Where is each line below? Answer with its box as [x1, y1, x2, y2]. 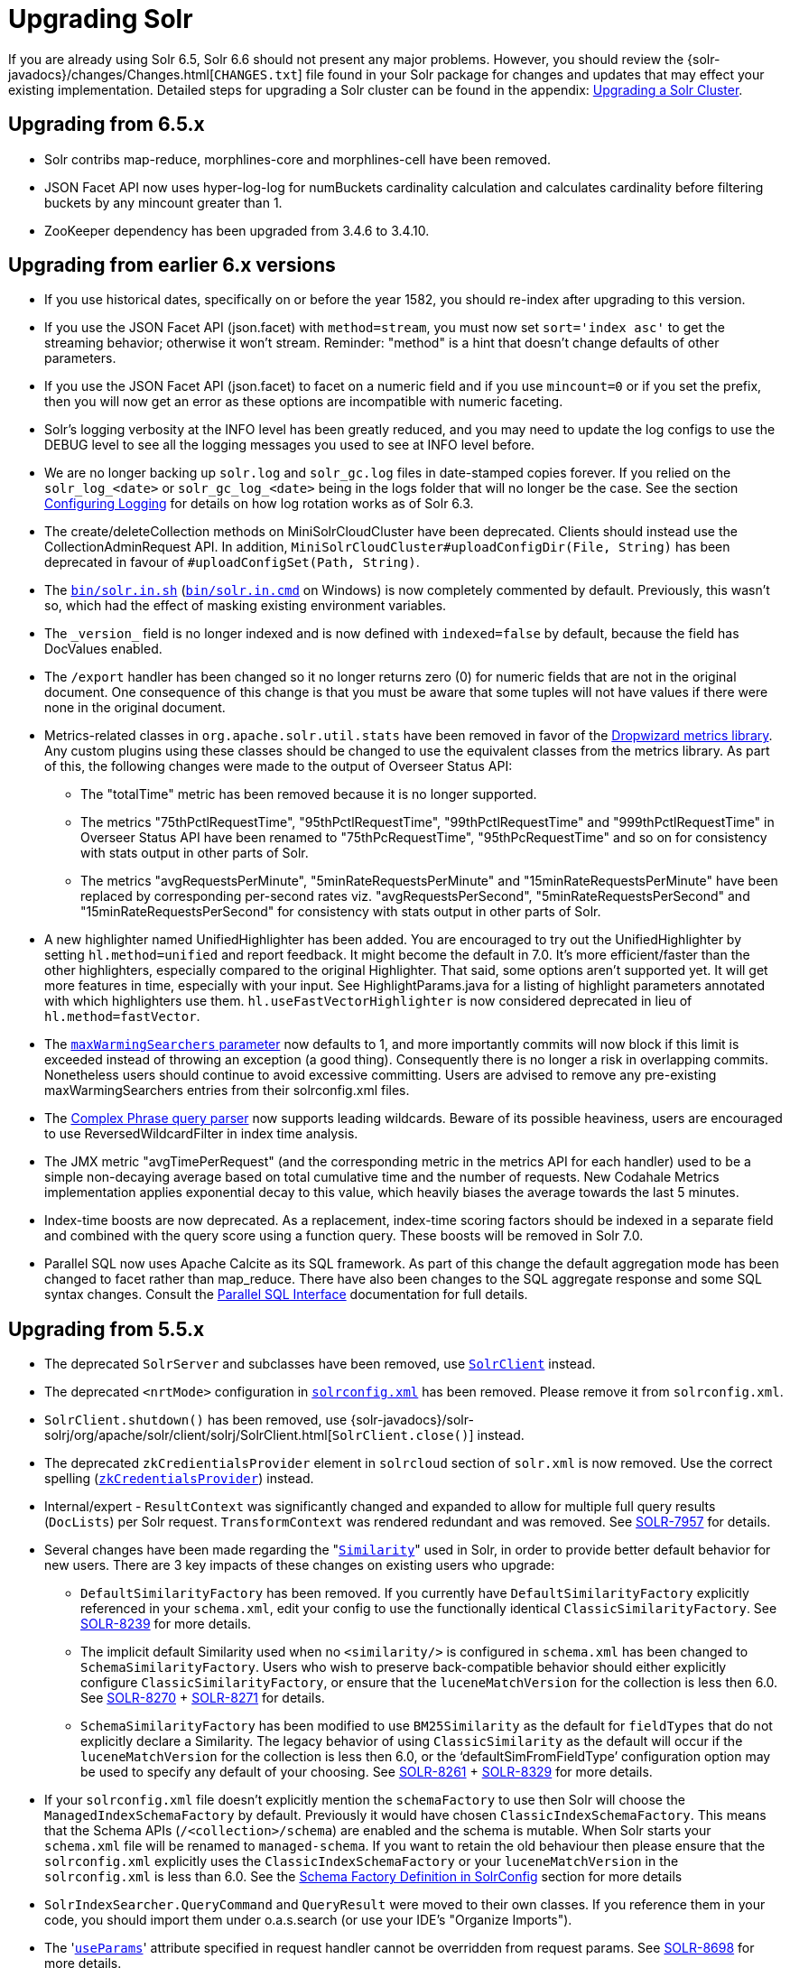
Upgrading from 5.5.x [8, 1317, 205, 1341]
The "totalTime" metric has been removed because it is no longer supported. [80, 786, 537, 803]
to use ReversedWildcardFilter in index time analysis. [44, 1126, 358, 1142]
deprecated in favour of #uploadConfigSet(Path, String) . [44, 554, 420, 571]
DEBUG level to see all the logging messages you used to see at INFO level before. [44, 437, 535, 453]
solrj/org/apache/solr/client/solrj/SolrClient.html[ [44, 1427, 332, 1444]
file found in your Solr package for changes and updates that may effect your [305, 66, 765, 82]
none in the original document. [44, 700, 226, 716]
